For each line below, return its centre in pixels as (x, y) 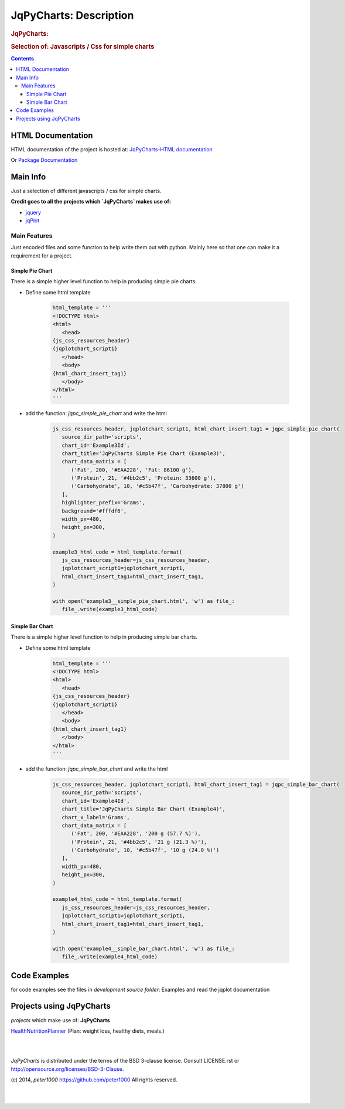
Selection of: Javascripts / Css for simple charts (83, 46)
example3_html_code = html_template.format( (117, 552)
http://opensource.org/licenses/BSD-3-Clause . (67, 1069)
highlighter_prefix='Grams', (104, 503)
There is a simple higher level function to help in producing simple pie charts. (104, 282)
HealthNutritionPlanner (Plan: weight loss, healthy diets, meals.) (88, 1031)
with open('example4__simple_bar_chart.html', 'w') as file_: (144, 948)
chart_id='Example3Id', (96, 445)
